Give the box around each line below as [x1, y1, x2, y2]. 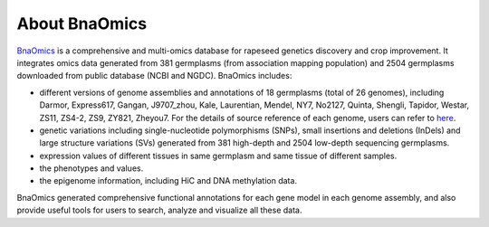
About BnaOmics [16, 14, 148, 33]
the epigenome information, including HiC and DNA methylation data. [39, 175, 298, 186]
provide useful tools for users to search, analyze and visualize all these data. [16, 204, 302, 216]
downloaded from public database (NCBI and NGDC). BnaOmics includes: [16, 71, 292, 81]
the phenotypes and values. [39, 163, 144, 174]
